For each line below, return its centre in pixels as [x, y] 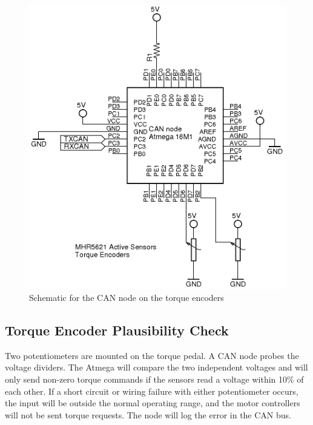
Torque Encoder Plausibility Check [117, 330]
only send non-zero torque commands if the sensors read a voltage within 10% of [154, 379]
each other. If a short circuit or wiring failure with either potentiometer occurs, [152, 391]
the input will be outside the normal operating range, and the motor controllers [153, 403]
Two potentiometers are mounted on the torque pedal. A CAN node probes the [152, 355]
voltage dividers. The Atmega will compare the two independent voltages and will [156, 367]
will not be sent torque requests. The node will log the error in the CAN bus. [148, 414]
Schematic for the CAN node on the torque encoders [127, 298]
